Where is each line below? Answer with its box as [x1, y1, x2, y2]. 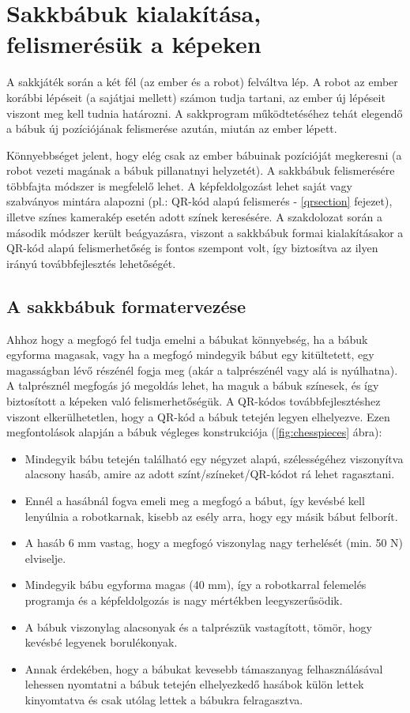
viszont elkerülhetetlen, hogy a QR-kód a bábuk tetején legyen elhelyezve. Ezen [6, 408, 390, 424]
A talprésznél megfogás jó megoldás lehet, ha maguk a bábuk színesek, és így [6, 377, 379, 394]
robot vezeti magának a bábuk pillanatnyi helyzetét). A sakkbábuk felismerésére [6, 162, 395, 179]
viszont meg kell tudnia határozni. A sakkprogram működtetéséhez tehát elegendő [6, 104, 403, 121]
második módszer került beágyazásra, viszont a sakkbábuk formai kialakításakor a [6, 224, 404, 240]
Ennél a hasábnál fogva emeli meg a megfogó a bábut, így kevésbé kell [24, 492, 365, 508]
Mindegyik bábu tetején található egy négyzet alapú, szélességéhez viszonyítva [24, 450, 404, 466]
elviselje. [24, 549, 66, 566]
